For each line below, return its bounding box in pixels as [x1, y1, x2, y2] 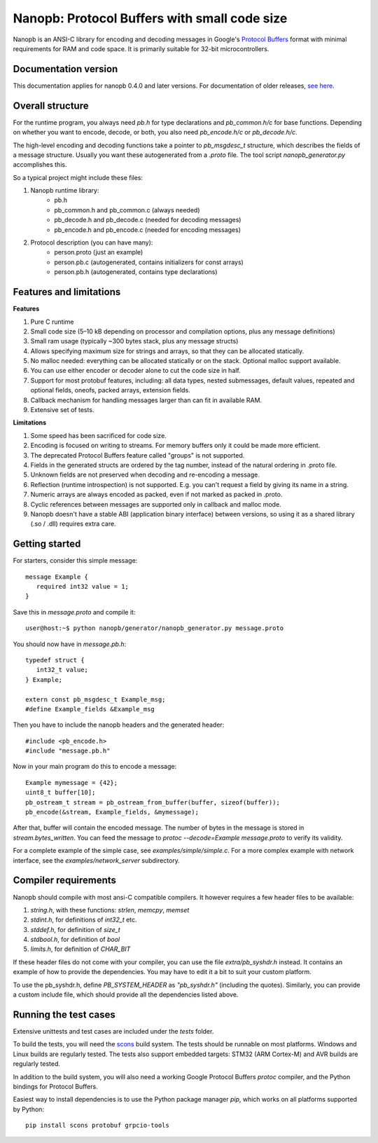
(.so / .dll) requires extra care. [30, 519, 116, 528]
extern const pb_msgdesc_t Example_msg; [25, 695, 166, 704]
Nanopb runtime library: [30, 186, 99, 195]
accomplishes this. [13, 160, 67, 169]
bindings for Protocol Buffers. [13, 1082, 98, 1090]
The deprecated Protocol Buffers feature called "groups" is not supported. [30, 451, 245, 459]
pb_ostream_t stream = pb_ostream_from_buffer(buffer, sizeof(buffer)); [25, 798, 280, 806]
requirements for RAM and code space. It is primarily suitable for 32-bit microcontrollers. [13, 44, 269, 53]
